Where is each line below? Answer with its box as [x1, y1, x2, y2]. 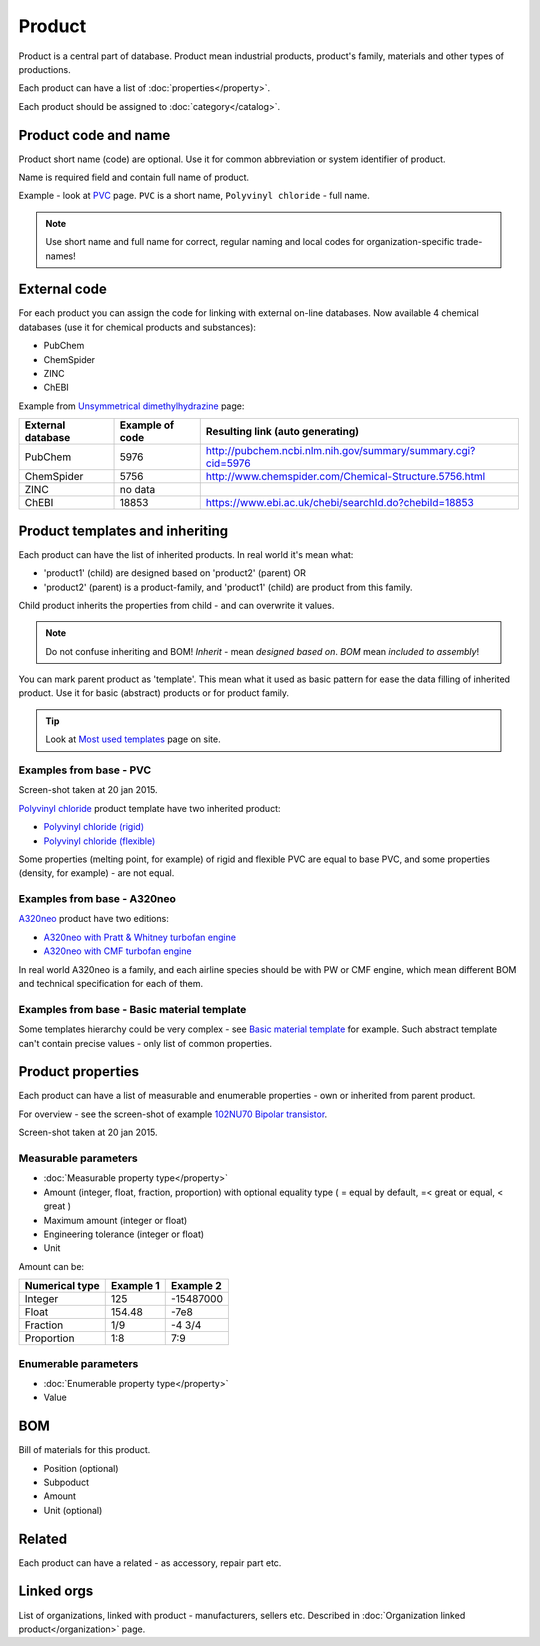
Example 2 [170, 1279, 222, 1293]
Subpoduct [43, 1476, 90, 1488]
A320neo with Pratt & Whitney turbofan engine [43, 931, 237, 943]
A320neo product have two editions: [18, 913, 169, 925]
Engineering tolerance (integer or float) [43, 1228, 205, 1240]
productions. [18, 63, 71, 75]
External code [18, 281, 107, 298]
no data [119, 483, 156, 497]
